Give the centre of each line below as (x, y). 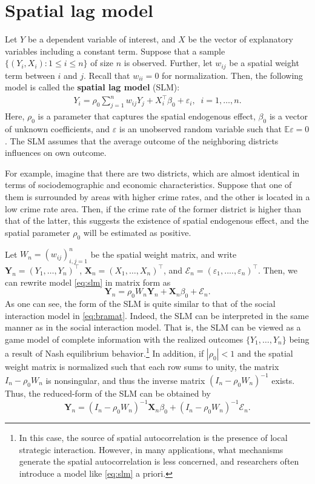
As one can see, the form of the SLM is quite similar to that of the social (140, 303)
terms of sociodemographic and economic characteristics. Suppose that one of (148, 185)
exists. (283, 380)
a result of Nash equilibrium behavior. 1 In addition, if (104, 352)
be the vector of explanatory (240, 39)
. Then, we (277, 270)
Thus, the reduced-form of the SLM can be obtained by (108, 393)
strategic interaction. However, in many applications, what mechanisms (151, 449)
